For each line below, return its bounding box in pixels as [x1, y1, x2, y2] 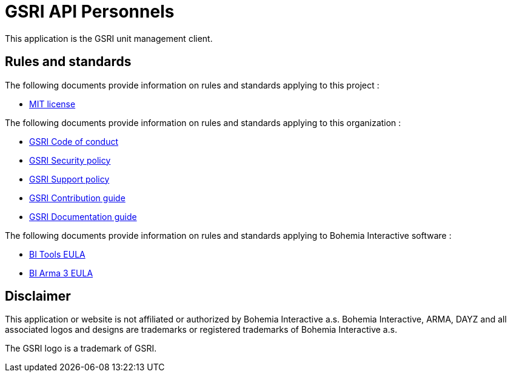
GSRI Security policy [29, 155, 111, 165]
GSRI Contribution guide [29, 192, 125, 203]
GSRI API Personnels [5, 1, 175, 22]
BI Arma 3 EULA [29, 267, 93, 278]
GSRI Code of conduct [29, 136, 119, 147]
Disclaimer [5, 289, 71, 304]
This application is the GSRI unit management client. [5, 33, 213, 44]
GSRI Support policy [29, 173, 110, 184]
